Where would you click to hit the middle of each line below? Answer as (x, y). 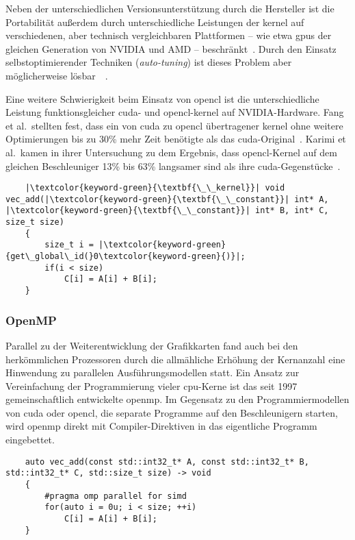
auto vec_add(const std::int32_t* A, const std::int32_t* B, (167, 462)
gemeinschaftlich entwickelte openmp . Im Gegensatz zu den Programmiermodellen (177, 399)
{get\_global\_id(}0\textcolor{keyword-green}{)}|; (126, 257)
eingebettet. (30, 440)
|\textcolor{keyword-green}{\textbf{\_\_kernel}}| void (155, 188)
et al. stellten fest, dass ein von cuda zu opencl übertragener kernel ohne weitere (174, 125)
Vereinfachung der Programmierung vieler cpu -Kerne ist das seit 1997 (152, 385)
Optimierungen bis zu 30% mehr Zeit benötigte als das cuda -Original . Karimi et (176, 139)
